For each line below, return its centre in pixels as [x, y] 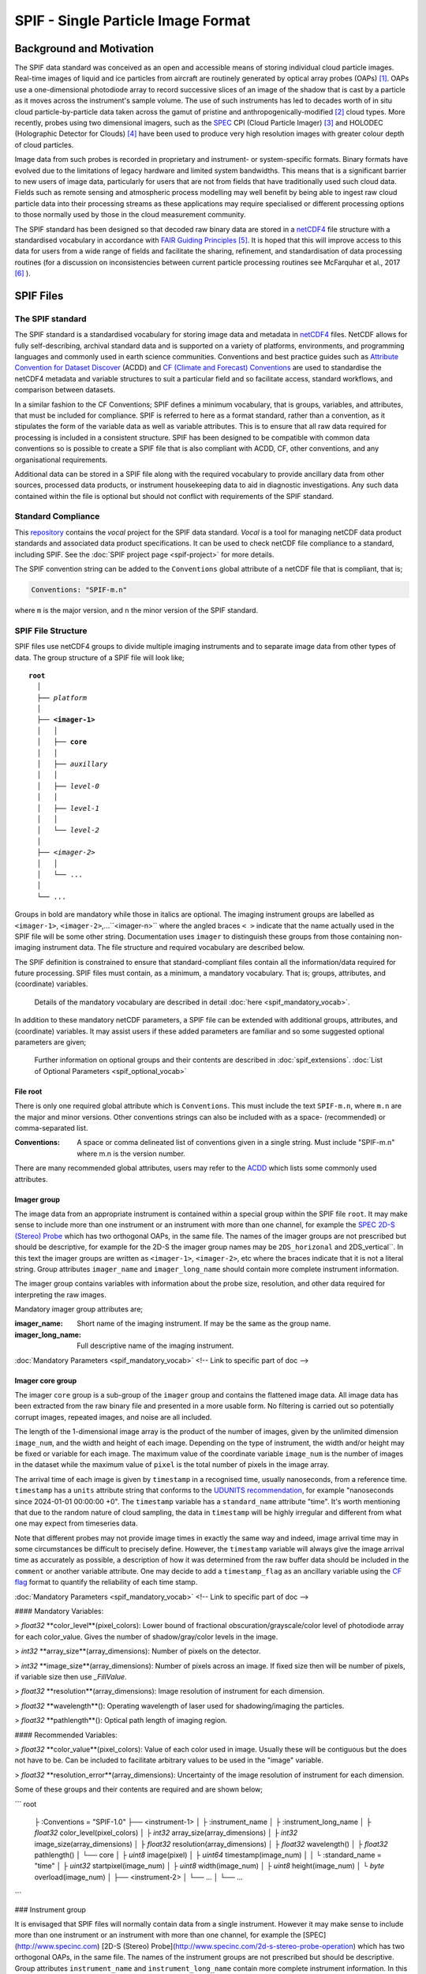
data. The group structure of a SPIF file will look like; [99, 657]
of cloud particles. [44, 144]
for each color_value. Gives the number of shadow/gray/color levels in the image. [146, 1636]
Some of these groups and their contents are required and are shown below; [139, 1789]
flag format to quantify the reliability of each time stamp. [106, 1582]
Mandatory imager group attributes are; [79, 1309]
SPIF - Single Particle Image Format [133, 21]
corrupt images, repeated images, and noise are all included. [113, 1417]
